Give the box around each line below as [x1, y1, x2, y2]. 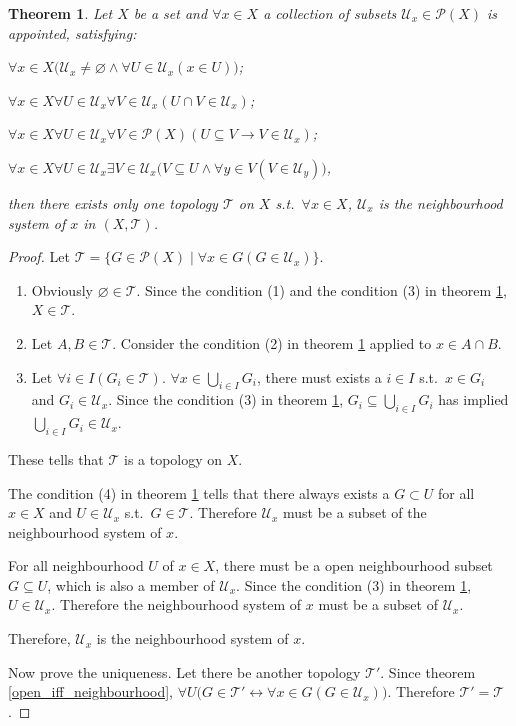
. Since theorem [380, 661, 476, 682]
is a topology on [124, 448, 223, 469]
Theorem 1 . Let [8, 3, 113, 23]
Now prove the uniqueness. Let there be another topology [8, 661, 361, 682]
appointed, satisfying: [8, 22, 137, 43]
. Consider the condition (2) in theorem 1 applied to [112, 332, 432, 353]
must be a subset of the [282, 502, 427, 523]
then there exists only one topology [8, 192, 218, 213]
